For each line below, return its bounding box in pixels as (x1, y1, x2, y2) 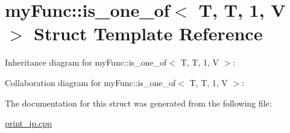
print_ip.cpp (5, 117, 52, 129)
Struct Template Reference (34, 21, 263, 46)
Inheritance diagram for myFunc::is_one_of (5, 56, 167, 69)
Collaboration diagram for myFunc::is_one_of (5, 76, 176, 88)
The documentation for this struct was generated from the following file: (5, 96, 272, 109)
